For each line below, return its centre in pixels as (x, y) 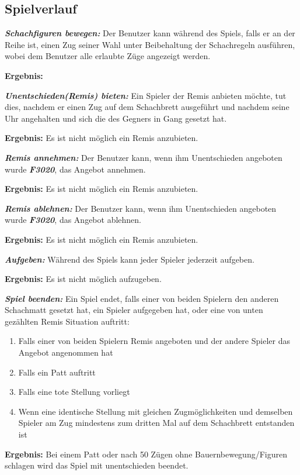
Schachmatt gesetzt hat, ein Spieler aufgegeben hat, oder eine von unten (134, 310)
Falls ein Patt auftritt (57, 372)
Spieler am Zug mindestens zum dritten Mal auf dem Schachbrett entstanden (156, 423)
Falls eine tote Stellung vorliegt (74, 392)
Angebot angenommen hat (66, 352)
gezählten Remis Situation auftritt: (67, 321)
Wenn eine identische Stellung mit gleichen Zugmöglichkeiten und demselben (156, 411)
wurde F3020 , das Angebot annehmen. (75, 169)
